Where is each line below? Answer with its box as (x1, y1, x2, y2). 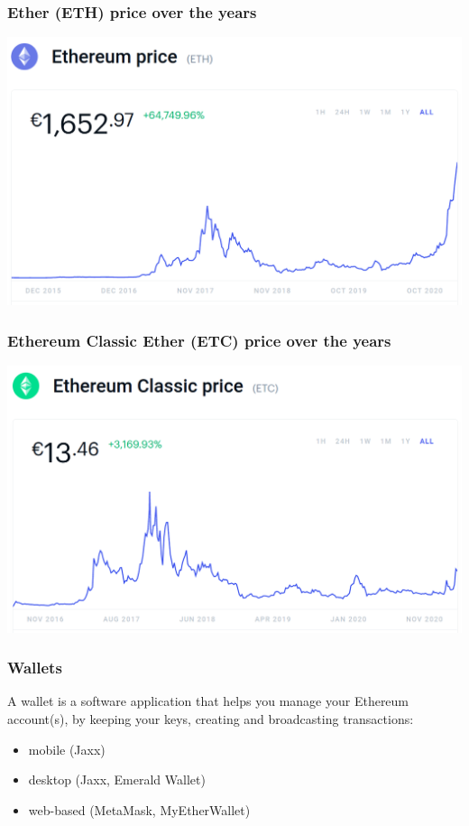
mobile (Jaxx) (28, 739, 106, 758)
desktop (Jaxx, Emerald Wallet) (28, 770, 206, 789)
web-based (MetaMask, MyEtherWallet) (28, 800, 251, 819)
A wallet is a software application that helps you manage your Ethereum (7, 691, 409, 710)
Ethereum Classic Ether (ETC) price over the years (7, 329, 391, 351)
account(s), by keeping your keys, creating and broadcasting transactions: (7, 710, 414, 729)
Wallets (7, 656, 62, 679)
